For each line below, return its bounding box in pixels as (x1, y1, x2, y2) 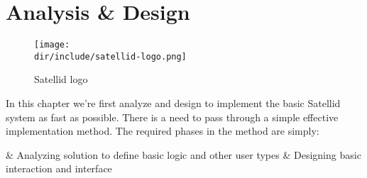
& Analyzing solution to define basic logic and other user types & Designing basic (6, 147, 361, 162)
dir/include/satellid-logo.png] (34, 51, 187, 62)
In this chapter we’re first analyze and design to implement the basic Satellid (6, 96, 341, 111)
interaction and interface (6, 161, 112, 176)
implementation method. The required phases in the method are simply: (6, 123, 319, 138)
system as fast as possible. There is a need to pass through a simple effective (6, 109, 339, 124)
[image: (34, 40, 70, 50)
